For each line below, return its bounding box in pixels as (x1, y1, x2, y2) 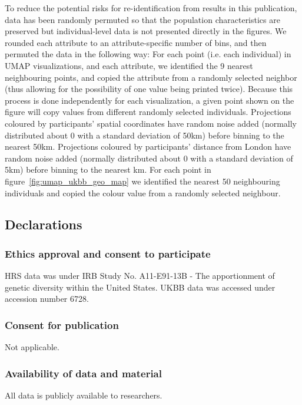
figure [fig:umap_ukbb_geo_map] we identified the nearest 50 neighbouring (5, 174, 280, 187)
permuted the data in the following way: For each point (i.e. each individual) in (5, 48, 291, 60)
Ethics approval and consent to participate (5, 246, 211, 261)
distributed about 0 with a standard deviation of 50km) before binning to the (5, 129, 284, 141)
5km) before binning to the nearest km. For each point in (5, 163, 211, 176)
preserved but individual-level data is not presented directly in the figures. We (5, 25, 287, 37)
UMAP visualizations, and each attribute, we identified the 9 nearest (5, 59, 253, 71)
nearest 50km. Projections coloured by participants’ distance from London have (5, 140, 291, 153)
